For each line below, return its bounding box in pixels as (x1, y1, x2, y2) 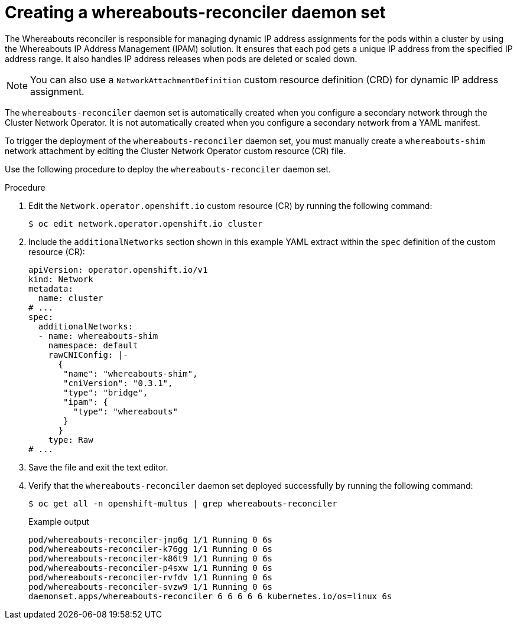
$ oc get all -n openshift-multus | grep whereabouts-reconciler (28, 498, 337, 508)
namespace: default (48, 340, 138, 350)
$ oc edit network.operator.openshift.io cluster (28, 218, 263, 228)
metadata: (28, 283, 73, 293)
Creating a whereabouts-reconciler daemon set (5, 2, 386, 22)
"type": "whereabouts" (73, 406, 178, 416)
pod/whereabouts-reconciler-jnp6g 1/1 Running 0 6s (28, 534, 273, 544)
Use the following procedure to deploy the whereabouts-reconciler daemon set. (5, 164, 331, 174)
